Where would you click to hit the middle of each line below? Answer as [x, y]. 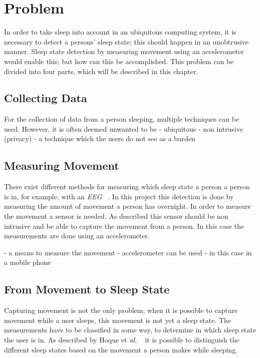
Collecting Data [46, 98]
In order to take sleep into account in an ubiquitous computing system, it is [120, 32]
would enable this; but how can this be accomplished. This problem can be [119, 61]
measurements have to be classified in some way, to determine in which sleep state [130, 330]
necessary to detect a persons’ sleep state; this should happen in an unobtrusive [126, 41]
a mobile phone [28, 262]
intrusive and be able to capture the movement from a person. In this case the [124, 226]
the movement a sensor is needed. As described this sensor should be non [116, 216]
